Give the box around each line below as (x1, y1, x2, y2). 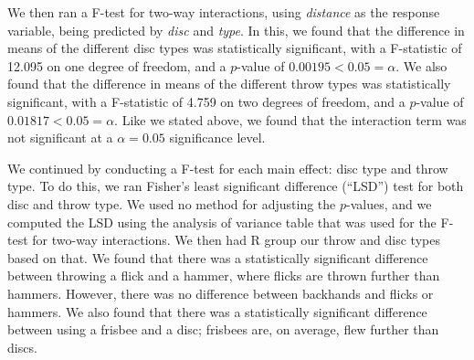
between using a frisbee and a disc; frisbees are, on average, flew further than (7, 320, 439, 339)
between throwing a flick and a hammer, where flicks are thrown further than (7, 266, 440, 285)
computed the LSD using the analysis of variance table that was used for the (7, 212, 437, 231)
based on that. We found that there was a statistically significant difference (7, 248, 428, 267)
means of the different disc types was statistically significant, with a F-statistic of (7, 38, 462, 58)
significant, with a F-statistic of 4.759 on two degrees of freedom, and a (7, 91, 406, 111)
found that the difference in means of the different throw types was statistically (7, 74, 451, 93)
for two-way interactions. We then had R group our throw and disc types (32, 230, 440, 249)
